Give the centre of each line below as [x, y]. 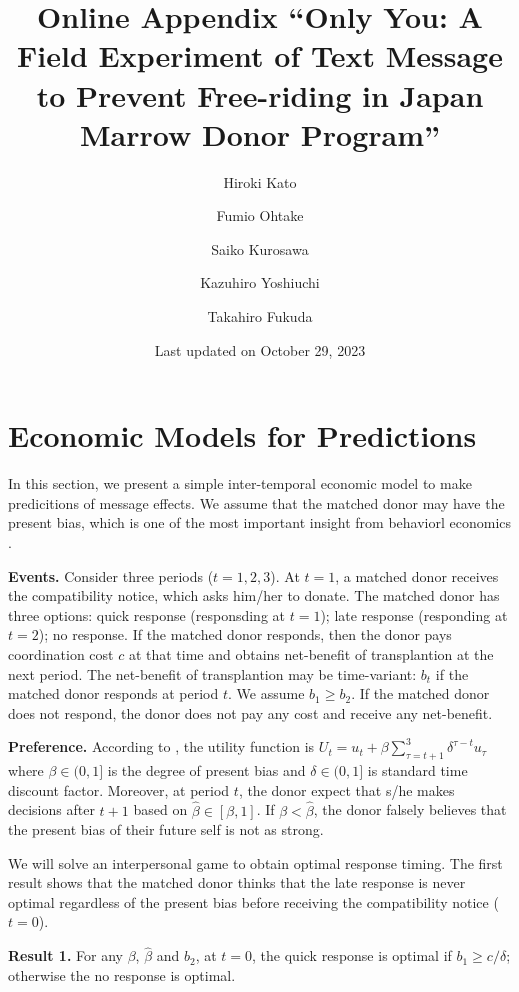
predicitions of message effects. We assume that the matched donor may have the [256, 502]
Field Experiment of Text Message [260, 55]
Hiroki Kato [260, 181]
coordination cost [61, 653]
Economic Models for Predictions [242, 435]
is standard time [417, 770]
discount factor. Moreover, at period [119, 789]
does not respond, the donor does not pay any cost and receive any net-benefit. [250, 712]
